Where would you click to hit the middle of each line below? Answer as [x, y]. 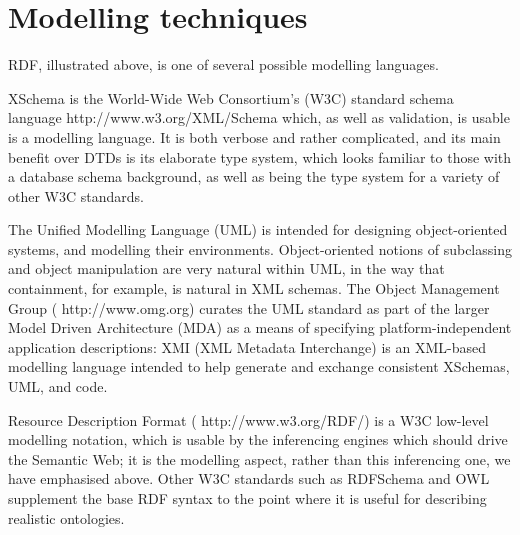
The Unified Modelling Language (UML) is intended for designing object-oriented [258, 229]
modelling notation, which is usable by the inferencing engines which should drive [258, 439]
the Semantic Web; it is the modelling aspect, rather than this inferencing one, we [259, 458]
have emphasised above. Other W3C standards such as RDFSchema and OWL [249, 478]
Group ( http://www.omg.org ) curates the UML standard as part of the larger [249, 307]
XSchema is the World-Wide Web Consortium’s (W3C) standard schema [231, 97]
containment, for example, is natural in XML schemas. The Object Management [254, 288]
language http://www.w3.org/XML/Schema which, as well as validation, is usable [259, 117]
